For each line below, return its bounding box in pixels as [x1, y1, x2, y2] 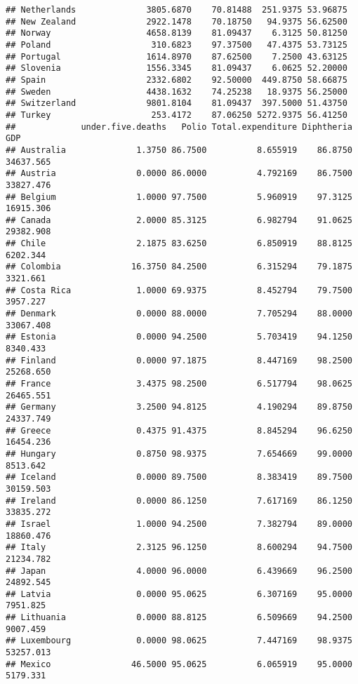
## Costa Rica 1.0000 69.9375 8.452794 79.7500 [6, 285, 352, 295]
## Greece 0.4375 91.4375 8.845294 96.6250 [6, 425, 352, 436]
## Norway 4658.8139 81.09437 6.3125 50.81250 [6, 28, 347, 39]
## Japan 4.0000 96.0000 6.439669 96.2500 [6, 565, 352, 576]
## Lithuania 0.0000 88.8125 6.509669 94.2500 [6, 612, 352, 623]
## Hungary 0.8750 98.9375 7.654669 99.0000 [6, 448, 352, 459]
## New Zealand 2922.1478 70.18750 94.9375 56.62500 [6, 16, 347, 27]
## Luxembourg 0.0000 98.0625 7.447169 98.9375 [6, 636, 352, 646]
